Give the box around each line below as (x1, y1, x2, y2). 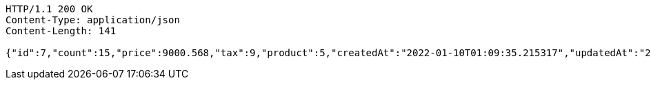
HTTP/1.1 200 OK (6, 3, 93, 14)
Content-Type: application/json (6, 14, 180, 25)
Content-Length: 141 (6, 25, 117, 36)
